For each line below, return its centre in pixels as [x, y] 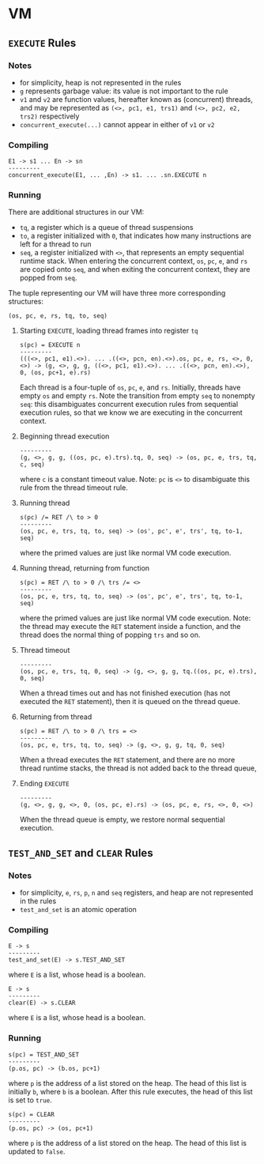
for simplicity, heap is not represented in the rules [100, 82]
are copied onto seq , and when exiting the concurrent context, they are [135, 269]
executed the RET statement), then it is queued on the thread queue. [130, 702]
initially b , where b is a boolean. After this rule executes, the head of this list [130, 1091]
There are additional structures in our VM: [76, 212]
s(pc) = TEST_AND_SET [44, 1055]
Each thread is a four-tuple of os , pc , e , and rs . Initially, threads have [130, 387]
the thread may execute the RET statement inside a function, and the [130, 627]
